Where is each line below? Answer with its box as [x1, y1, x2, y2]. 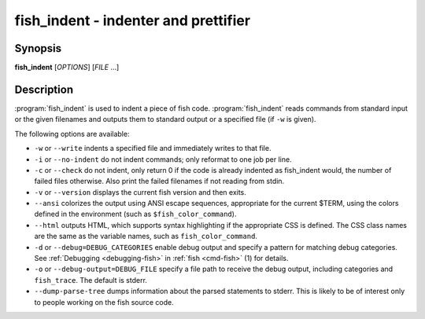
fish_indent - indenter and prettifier [14, 12, 251, 29]
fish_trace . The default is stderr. [34, 275, 147, 284]
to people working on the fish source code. [34, 297, 175, 306]
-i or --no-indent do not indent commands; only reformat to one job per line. [34, 154, 292, 164]
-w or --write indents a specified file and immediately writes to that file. [34, 144, 272, 153]
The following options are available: [14, 129, 130, 138]
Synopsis [14, 42, 62, 55]
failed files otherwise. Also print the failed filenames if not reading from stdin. [34, 177, 285, 186]
